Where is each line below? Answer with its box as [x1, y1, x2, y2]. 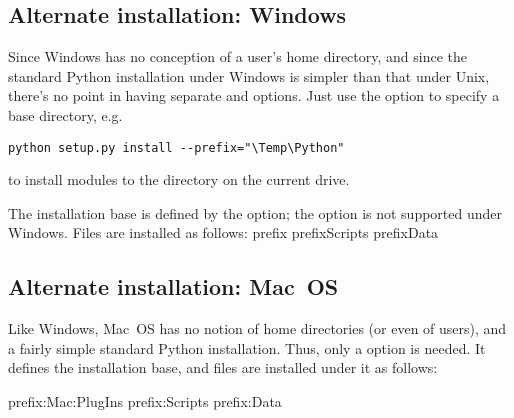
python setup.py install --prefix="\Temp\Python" [8, 140, 345, 155]
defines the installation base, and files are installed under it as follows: [8, 357, 438, 378]
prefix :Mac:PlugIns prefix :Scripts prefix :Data [8, 391, 282, 411]
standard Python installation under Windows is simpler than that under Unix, [8, 65, 490, 86]
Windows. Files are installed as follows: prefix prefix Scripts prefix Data [8, 222, 439, 243]
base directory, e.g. [8, 104, 123, 125]
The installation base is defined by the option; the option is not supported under [8, 202, 503, 223]
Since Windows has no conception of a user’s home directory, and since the [8, 46, 467, 67]
